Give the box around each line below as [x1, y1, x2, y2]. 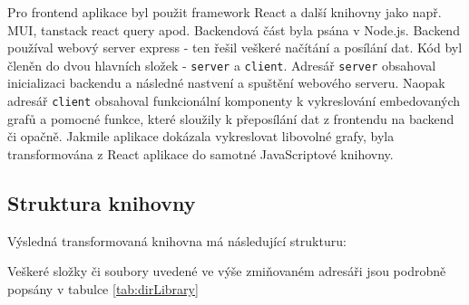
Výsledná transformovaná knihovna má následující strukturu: [7, 231, 347, 250]
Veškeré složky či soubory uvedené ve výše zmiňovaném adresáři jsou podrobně [7, 262, 446, 281]
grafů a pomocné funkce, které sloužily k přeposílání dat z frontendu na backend [7, 109, 454, 128]
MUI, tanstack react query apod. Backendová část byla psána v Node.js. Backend [7, 20, 460, 39]
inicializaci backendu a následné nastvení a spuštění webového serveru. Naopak [7, 73, 445, 92]
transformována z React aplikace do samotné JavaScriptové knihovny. [7, 144, 394, 163]
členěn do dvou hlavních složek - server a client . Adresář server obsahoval [7, 55, 436, 74]
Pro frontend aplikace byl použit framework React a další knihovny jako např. [7, 3, 442, 21]
